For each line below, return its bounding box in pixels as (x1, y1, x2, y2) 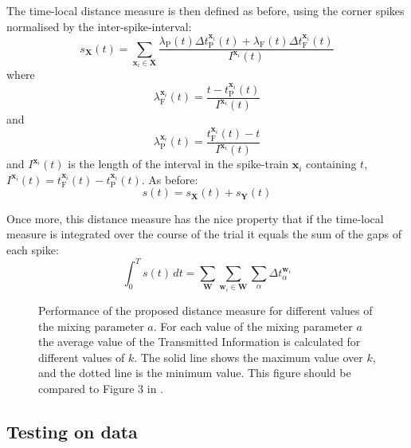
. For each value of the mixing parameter (153, 317, 353, 334)
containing (306, 155, 357, 172)
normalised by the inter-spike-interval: (6, 18, 192, 34)
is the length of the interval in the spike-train (68, 155, 289, 172)
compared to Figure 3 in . (38, 380, 164, 397)
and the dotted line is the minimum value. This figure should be (38, 364, 351, 381)
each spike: (6, 241, 59, 257)
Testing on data (6, 419, 138, 443)
